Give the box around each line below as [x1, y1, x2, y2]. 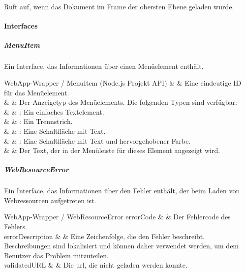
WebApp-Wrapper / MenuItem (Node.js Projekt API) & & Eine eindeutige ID [4, 77, 242, 88]
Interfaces [4, 21, 38, 31]
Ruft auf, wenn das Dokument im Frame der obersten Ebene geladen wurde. [4, 1, 234, 11]
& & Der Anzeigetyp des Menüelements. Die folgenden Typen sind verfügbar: [4, 97, 238, 107]
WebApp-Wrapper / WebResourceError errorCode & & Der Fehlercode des [4, 212, 231, 222]
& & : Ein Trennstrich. [4, 116, 73, 126]
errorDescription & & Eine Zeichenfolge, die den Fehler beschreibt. [4, 231, 205, 241]
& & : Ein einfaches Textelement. [4, 106, 104, 117]
